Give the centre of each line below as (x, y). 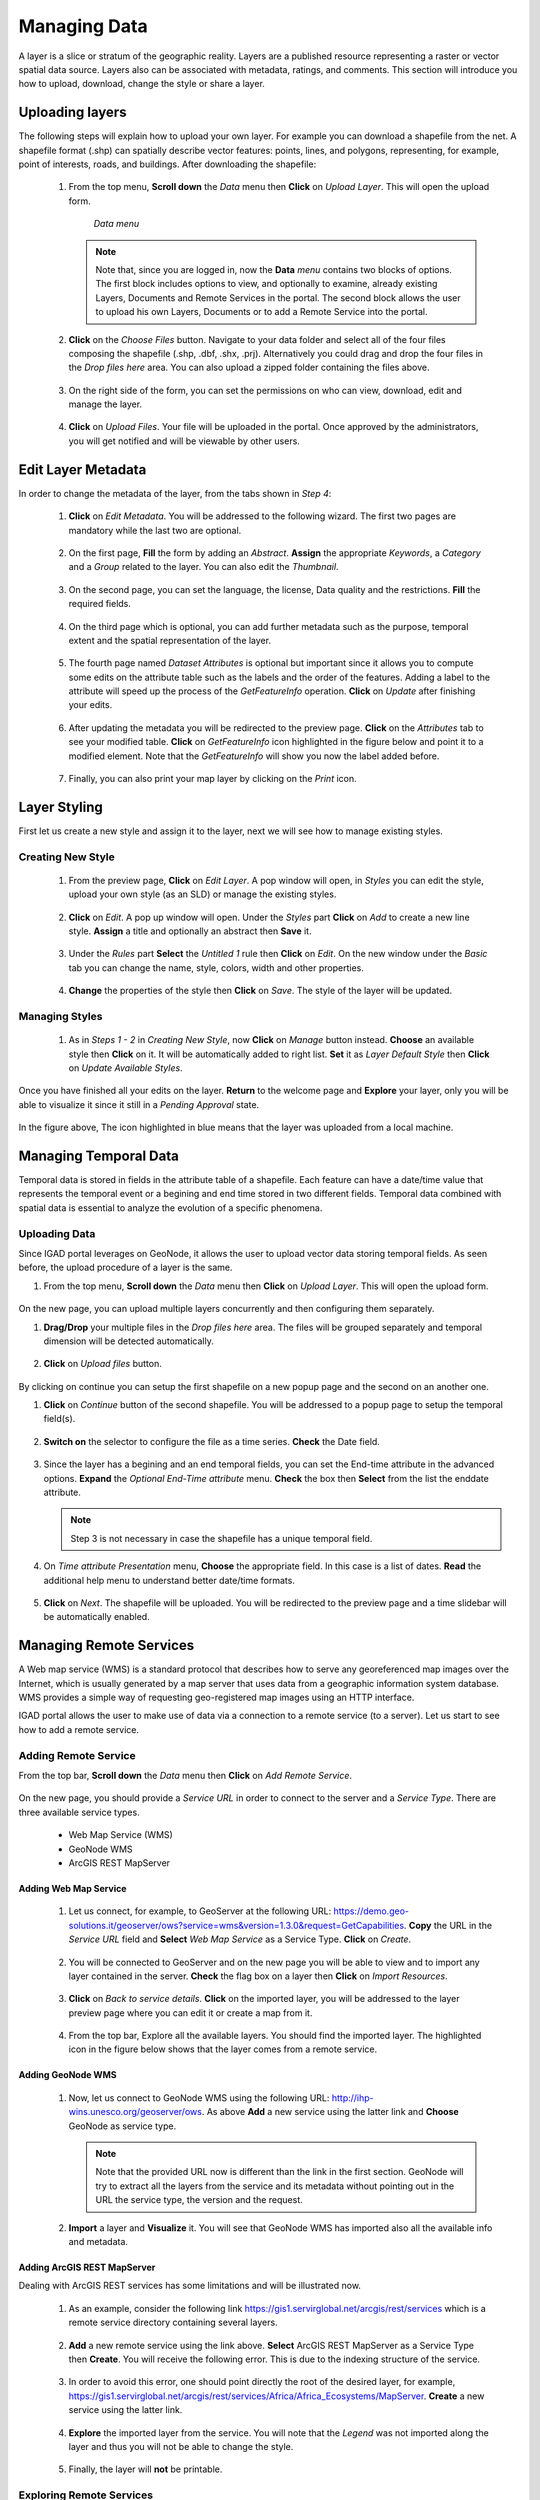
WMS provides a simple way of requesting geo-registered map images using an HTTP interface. (216, 1697)
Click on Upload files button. (102, 1364)
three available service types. (79, 1812)
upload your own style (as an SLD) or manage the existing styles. (202, 894)
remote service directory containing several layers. (173, 2322)
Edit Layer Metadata (82, 469)
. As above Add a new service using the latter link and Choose (330, 2112)
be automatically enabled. (96, 1617)
